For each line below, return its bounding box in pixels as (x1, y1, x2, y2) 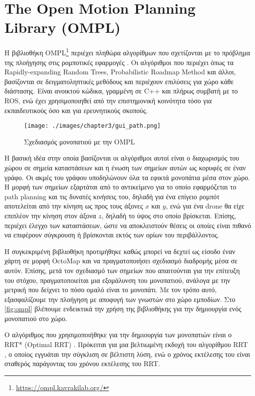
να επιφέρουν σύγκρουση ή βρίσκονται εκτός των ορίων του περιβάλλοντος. (4, 230, 219, 240)
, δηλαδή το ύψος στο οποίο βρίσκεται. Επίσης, (101, 210, 236, 220)
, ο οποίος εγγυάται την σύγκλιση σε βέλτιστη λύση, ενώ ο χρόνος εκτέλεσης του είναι (4, 349, 251, 359)
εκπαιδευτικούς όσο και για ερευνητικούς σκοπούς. (4, 105, 148, 115)
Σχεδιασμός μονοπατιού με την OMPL (24, 136, 135, 146)
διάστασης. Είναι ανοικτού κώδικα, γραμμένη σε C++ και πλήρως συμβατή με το (4, 86, 238, 96)
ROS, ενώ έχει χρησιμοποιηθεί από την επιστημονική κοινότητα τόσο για (4, 95, 212, 105)
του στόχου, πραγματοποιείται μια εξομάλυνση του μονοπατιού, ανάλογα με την (4, 275, 231, 285)
